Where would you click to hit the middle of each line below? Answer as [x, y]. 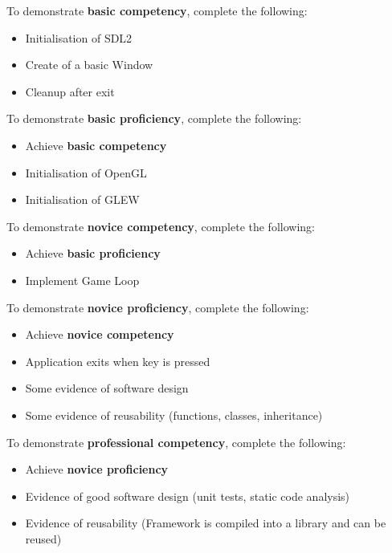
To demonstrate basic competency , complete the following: [157, 10]
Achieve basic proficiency [93, 253]
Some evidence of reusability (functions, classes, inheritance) [174, 415]
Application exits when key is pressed [118, 361]
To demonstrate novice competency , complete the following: [161, 226]
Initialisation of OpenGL [86, 172]
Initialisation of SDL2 [79, 37]
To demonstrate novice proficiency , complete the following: [158, 307]
